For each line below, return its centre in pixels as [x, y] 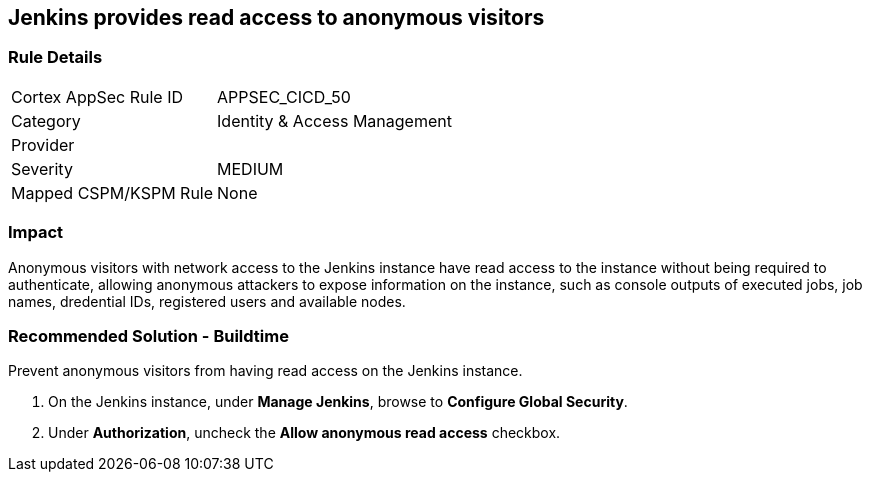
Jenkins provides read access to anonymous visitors [276, 17]
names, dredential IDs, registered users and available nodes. [207, 301]
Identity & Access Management [334, 120]
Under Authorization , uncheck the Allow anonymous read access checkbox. [304, 433]
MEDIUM [250, 168]
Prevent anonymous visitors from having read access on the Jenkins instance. [265, 371]
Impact [36, 232]
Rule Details [55, 57]
